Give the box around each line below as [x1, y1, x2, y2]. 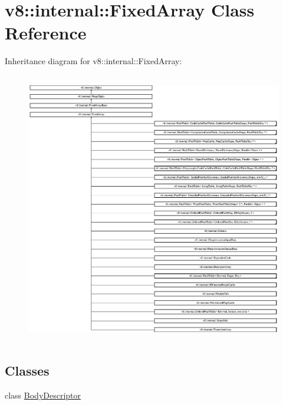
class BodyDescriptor [5, 389, 81, 401]
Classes [5, 361, 50, 380]
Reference [5, 21, 87, 45]
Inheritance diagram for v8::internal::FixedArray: [5, 55, 182, 67]
